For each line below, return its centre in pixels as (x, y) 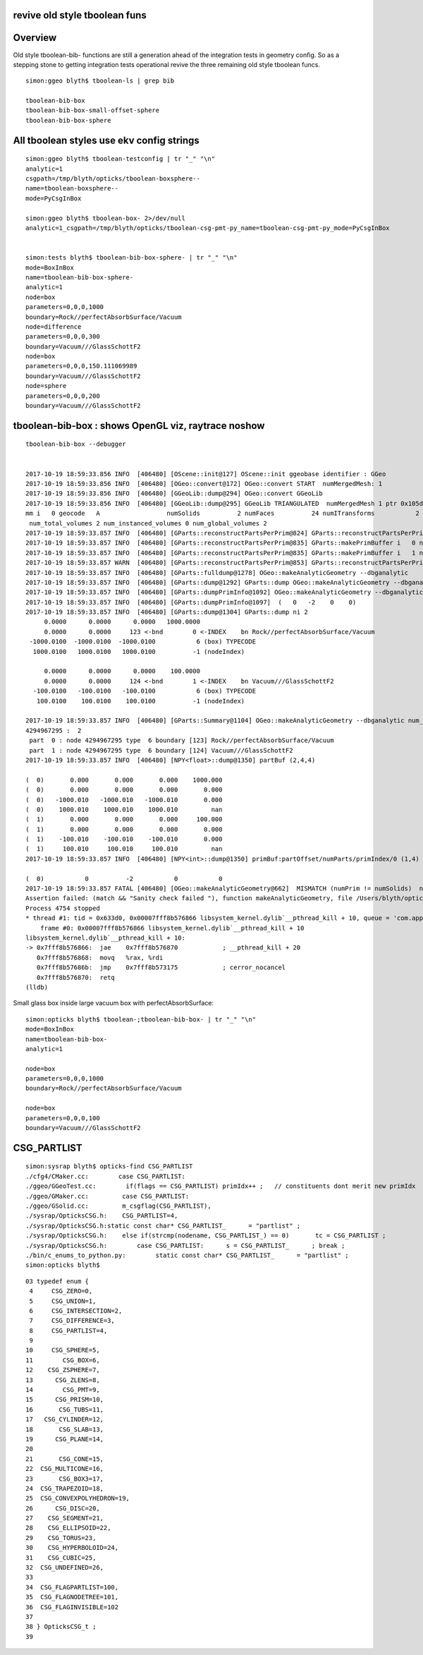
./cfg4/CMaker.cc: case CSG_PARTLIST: (106, 1176)
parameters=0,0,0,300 (63, 337)
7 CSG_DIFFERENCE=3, (72, 1321)
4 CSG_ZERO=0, (61, 1291)
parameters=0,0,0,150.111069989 (81, 366)
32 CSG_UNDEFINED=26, (65, 1568)
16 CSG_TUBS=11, (65, 1410)
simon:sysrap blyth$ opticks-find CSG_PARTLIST (109, 1166)
